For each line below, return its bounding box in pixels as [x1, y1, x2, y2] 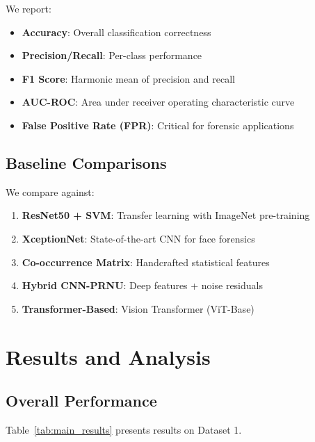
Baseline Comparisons [6, 152, 167, 173]
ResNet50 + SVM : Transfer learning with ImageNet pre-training [22, 208, 310, 222]
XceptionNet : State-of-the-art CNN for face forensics [22, 231, 255, 245]
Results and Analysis [6, 342, 211, 370]
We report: [6, 1, 51, 15]
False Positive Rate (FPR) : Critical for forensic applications [22, 117, 294, 132]
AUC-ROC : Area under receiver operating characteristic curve [22, 95, 295, 109]
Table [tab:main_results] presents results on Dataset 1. [6, 422, 242, 436]
